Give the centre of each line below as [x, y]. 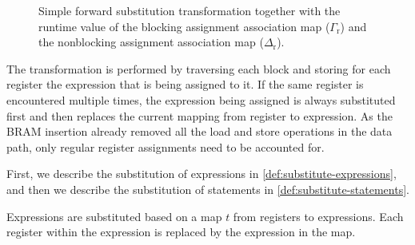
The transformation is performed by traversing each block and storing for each [199, 68]
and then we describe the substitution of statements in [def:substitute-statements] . [208, 189]
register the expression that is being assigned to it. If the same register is [185, 84]
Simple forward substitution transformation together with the [190, 10]
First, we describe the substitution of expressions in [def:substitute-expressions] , [202, 174]
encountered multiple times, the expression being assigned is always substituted [201, 99]
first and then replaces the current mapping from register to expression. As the [200, 115]
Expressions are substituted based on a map [114, 216]
